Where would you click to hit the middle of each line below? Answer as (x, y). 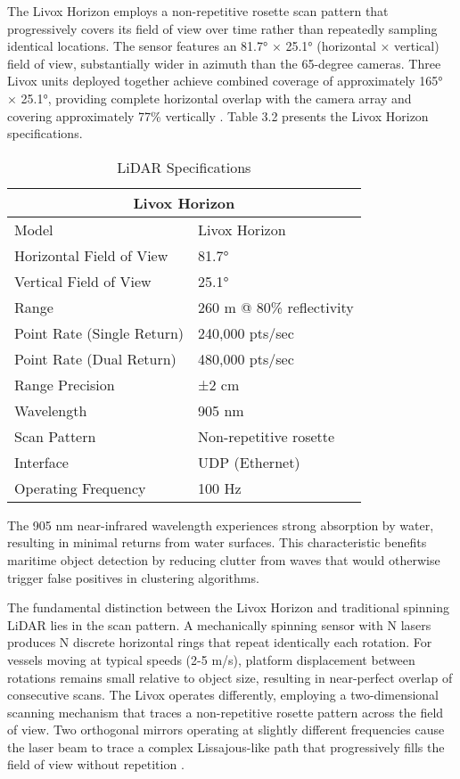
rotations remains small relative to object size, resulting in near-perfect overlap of (230, 677)
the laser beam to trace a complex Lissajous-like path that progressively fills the (226, 746)
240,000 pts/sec (246, 332)
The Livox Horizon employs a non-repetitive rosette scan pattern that (198, 11)
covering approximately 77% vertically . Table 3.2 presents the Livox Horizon (218, 115)
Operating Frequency (80, 488)
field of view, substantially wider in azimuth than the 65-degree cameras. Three (224, 63)
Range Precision (65, 384)
